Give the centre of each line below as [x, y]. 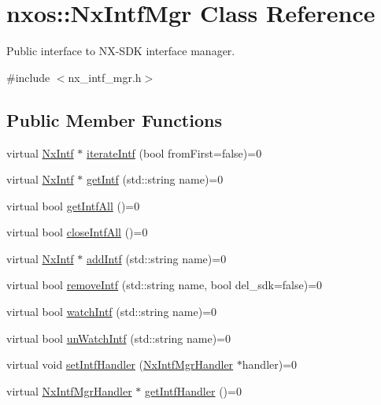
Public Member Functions [114, 119]
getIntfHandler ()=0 [193, 390]
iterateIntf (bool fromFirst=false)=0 [174, 152]
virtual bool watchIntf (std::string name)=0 [112, 312]
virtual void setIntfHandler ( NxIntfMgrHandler [120, 364]
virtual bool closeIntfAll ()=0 [77, 232]
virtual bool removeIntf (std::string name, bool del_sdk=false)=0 [165, 285]
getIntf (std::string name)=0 [155, 179]
